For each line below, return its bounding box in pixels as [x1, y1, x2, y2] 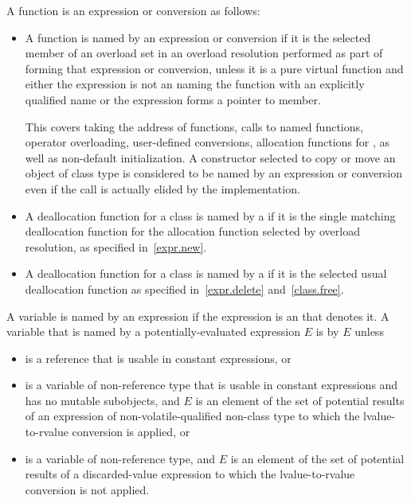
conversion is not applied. [25, 481, 150, 497]
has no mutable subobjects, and [25, 392, 180, 408]
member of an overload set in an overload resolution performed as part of [25, 45, 383, 61]
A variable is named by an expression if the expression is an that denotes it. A [6, 307, 389, 324]
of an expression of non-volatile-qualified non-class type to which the [25, 407, 360, 424]
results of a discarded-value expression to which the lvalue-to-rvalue [25, 466, 355, 482]
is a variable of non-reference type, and [25, 450, 215, 466]
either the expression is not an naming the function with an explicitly [25, 76, 365, 92]
